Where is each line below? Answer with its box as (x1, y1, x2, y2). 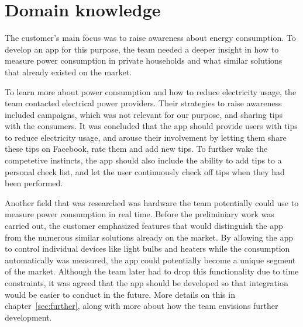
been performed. (5, 177, 63, 189)
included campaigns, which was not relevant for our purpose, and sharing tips (5, 108, 283, 120)
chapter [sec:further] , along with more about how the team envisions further (5, 300, 278, 312)
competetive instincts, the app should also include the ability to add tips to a (5, 154, 282, 166)
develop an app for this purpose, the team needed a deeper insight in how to (5, 43, 279, 55)
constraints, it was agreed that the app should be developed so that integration (5, 277, 288, 288)
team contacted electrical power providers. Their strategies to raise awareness (5, 97, 282, 109)
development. (5, 311, 52, 323)
